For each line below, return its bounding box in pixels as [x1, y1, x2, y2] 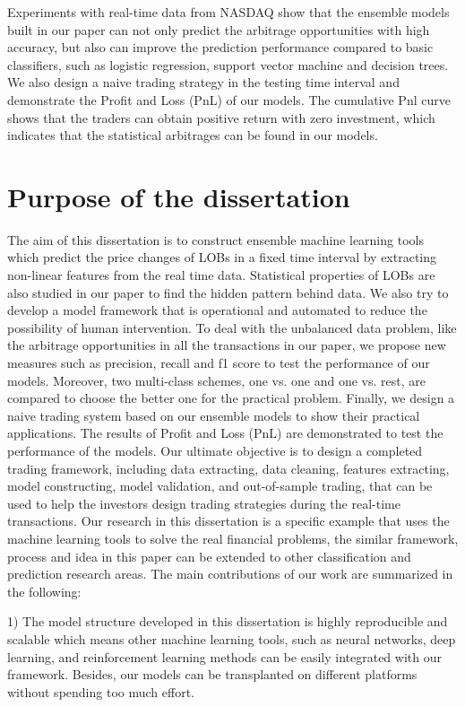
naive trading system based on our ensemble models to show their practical [7, 406, 420, 424]
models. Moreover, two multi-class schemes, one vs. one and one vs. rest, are [7, 371, 426, 389]
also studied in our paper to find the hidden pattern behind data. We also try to [7, 283, 449, 301]
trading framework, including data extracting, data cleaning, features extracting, [7, 458, 450, 477]
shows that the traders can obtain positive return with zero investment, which [7, 108, 435, 127]
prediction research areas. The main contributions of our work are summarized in [7, 564, 453, 583]
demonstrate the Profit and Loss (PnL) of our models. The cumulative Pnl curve [7, 90, 451, 109]
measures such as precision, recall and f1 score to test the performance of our [7, 353, 430, 372]
